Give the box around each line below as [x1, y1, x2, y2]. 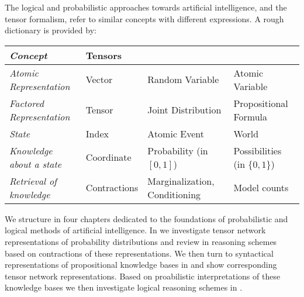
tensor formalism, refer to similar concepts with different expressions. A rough [5, 12, 284, 25]
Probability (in [147, 143, 208, 157]
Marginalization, [147, 174, 215, 188]
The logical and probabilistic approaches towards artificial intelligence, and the [5, 1, 287, 13]
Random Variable [147, 72, 219, 87]
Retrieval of [9, 174, 57, 188]
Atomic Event [147, 126, 204, 140]
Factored [9, 96, 44, 110]
